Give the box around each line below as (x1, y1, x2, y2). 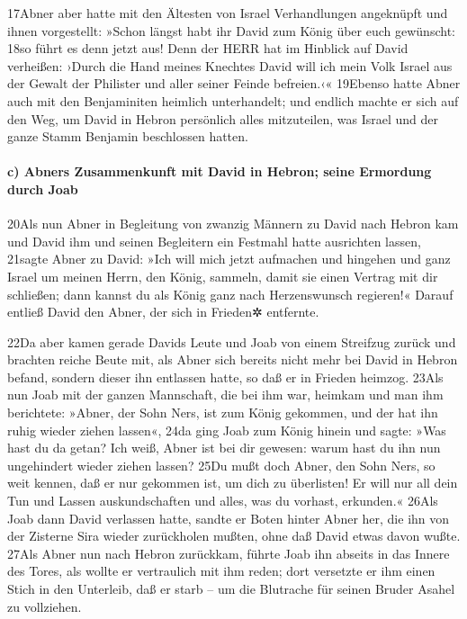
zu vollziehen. (7, 597, 82, 615)
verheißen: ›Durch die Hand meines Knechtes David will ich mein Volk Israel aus (7, 56, 453, 75)
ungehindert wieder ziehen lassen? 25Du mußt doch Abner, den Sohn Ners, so (7, 455, 436, 474)
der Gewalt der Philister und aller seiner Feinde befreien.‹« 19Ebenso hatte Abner (7, 74, 461, 93)
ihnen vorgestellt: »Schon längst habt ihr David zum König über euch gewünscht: (7, 21, 455, 40)
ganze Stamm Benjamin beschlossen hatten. (7, 127, 248, 146)
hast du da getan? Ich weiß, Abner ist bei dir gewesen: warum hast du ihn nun (7, 438, 441, 457)
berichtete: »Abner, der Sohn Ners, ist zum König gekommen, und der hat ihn (7, 403, 438, 422)
